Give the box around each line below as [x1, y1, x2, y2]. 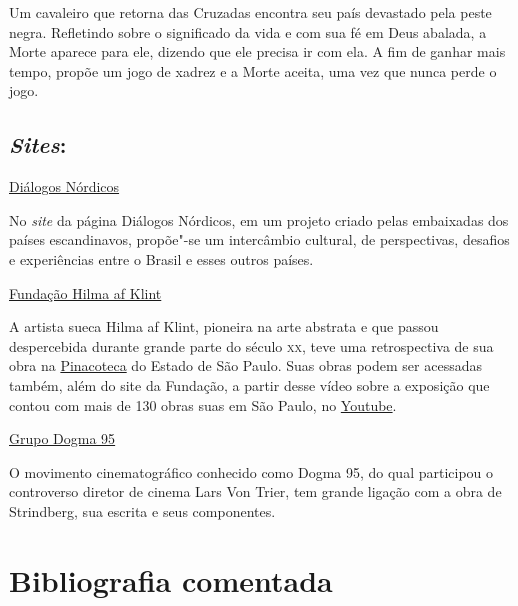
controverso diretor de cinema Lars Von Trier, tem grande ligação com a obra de [9, 481, 502, 502]
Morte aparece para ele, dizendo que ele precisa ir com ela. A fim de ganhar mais [9, 41, 506, 62]
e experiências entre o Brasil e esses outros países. [9, 248, 314, 269]
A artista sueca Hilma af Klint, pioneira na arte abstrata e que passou [9, 316, 439, 337]
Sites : [9, 129, 67, 160]
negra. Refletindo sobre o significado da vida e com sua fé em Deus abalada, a [9, 21, 487, 42]
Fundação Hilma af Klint [9, 282, 162, 303]
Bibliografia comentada [9, 559, 333, 600]
